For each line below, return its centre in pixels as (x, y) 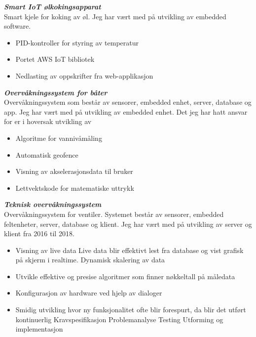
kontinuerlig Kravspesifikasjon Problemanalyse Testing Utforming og (119, 319)
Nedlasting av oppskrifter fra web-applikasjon (84, 75)
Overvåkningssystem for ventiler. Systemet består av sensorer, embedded (114, 214)
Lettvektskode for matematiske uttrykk (75, 188)
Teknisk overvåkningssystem (53, 204)
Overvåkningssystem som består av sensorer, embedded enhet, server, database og (128, 102)
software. (18, 26)
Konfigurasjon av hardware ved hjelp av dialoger (89, 293)
